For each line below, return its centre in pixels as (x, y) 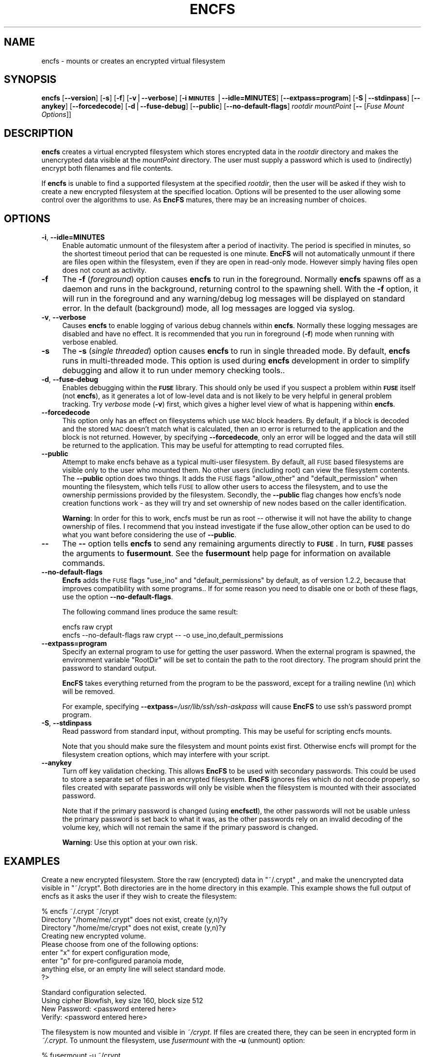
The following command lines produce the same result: (150, 612)
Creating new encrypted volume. (94, 936)
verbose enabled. (90, 342)
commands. (84, 563)
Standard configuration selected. (94, 992)
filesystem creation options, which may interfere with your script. (166, 755)
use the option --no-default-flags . (118, 597)
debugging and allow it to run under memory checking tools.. (174, 371)
